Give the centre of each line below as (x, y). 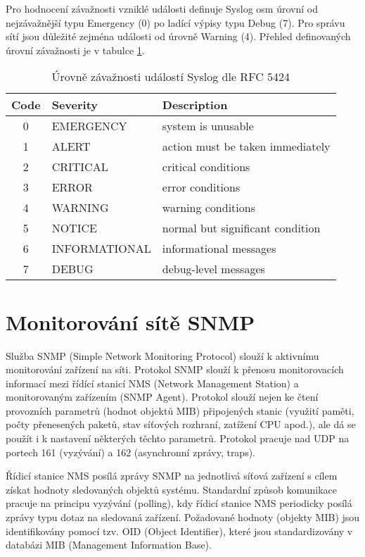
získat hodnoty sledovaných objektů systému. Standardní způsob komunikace (172, 489)
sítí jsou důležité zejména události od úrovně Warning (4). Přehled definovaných (178, 36)
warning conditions (209, 208)
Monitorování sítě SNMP (130, 321)
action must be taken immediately (246, 146)
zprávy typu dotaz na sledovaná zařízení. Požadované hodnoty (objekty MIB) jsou (183, 517)
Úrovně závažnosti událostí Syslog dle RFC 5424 (171, 77)
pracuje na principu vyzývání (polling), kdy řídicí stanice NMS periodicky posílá (179, 503)
